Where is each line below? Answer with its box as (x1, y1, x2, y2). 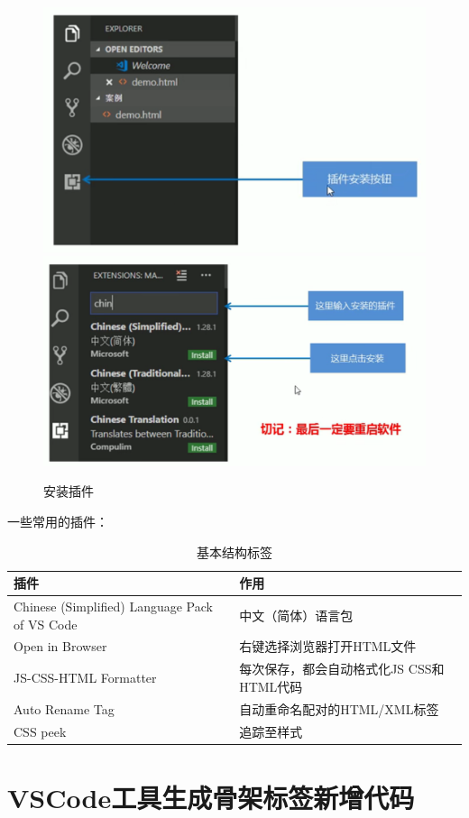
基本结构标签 (197, 542, 272, 561)
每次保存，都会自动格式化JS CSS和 (239, 659, 445, 678)
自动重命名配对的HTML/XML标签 (239, 699, 439, 718)
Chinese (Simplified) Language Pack (14, 596, 213, 615)
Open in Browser (14, 637, 107, 656)
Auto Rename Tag (14, 699, 115, 718)
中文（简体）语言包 (239, 605, 354, 624)
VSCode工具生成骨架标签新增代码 (7, 778, 415, 815)
